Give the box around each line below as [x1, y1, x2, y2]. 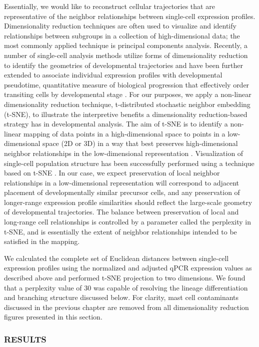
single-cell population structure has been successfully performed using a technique [4, 157, 254, 168]
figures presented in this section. [4, 311, 102, 322]
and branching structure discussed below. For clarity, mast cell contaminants [4, 292, 239, 302]
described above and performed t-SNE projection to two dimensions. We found [4, 272, 245, 283]
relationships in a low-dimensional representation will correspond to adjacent [4, 177, 239, 187]
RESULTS [4, 332, 46, 345]
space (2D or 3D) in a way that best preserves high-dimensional [42, 138, 238, 148]
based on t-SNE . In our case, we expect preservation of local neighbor [4, 167, 220, 178]
